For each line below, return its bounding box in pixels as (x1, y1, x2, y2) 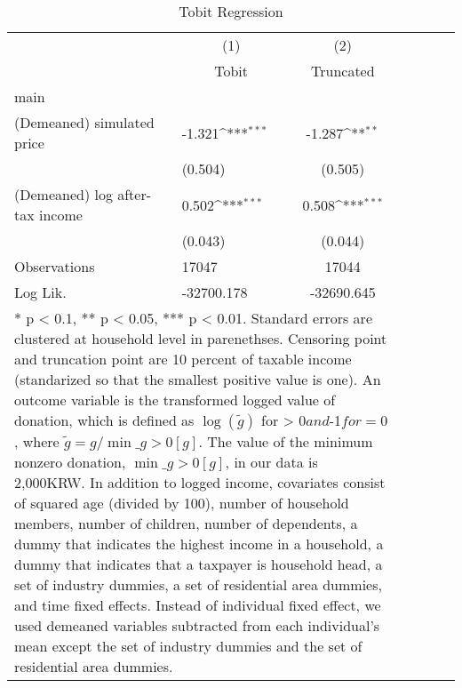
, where (14, 431, 60, 452)
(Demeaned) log (14, 184, 113, 204)
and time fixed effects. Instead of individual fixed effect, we (14, 595, 381, 615)
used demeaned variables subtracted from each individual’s (14, 615, 380, 636)
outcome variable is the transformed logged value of (14, 389, 336, 410)
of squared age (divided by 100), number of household (14, 492, 349, 513)
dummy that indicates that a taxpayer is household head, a (14, 554, 383, 574)
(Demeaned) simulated (14, 112, 155, 132)
